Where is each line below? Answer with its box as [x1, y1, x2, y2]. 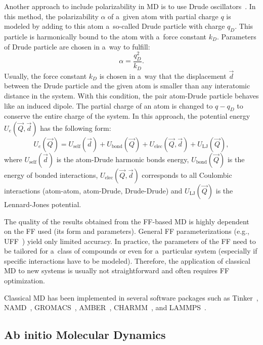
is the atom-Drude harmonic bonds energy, [56, 154, 189, 164]
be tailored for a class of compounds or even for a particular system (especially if [4, 245, 257, 256]
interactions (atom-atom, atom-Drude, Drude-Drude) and [4, 185, 183, 195]
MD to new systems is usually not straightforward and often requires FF [4, 265, 230, 276]
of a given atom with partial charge [108, 11, 218, 21]
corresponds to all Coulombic [142, 169, 232, 180]
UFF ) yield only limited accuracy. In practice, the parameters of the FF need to [4, 235, 256, 246]
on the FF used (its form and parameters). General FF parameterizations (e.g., [4, 226, 249, 236]
